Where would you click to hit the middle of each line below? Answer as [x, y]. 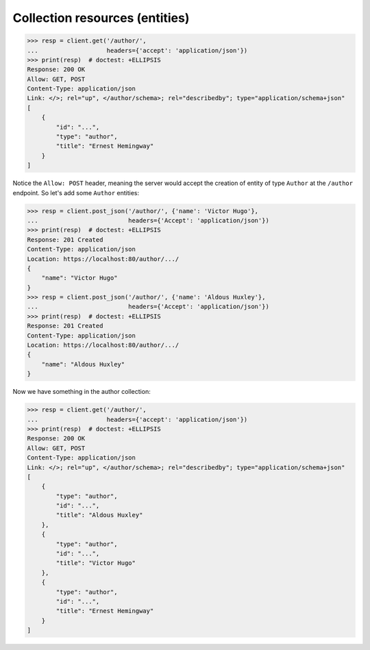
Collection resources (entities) [101, 18]
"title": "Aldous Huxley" [99, 515]
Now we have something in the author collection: [82, 392]
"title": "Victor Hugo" [96, 563]
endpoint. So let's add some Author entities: [76, 192]
